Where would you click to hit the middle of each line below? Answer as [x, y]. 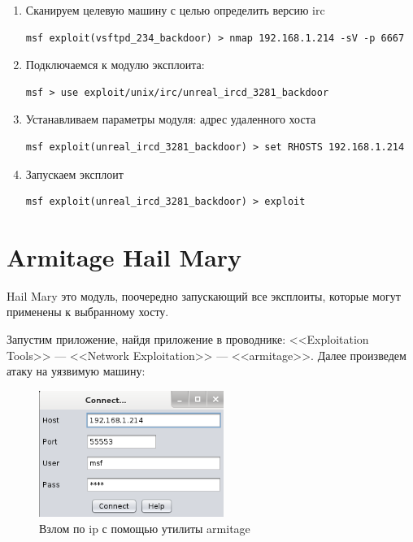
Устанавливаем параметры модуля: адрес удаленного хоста [171, 119]
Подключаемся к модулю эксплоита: [115, 65]
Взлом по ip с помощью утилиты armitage [145, 528]
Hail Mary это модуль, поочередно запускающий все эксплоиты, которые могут [204, 295]
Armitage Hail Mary [124, 256]
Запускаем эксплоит [74, 173]
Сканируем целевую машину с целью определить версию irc [175, 10]
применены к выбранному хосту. [88, 312]
